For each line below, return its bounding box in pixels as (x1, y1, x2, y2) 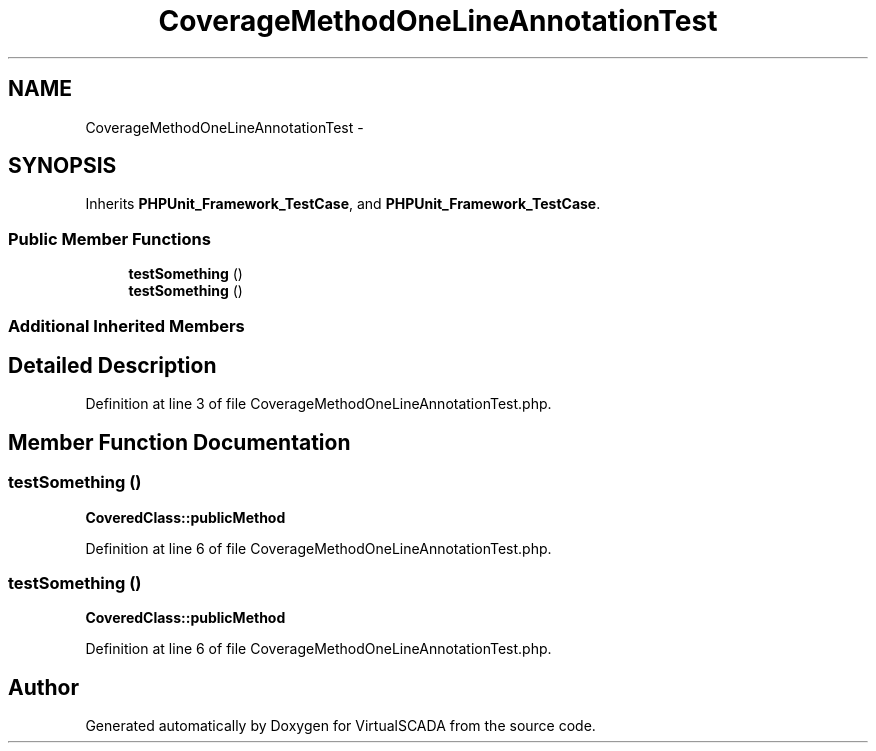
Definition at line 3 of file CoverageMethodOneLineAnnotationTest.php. (85, 395, 552, 413)
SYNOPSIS (8, 153, 117, 179)
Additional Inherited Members (8, 315, 245, 336)
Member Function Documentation (8, 429, 351, 455)
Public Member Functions (8, 228, 211, 249)
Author (8, 674, 79, 700)
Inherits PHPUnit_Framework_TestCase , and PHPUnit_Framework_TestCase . (85, 195, 601, 213)
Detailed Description (8, 352, 217, 378)
